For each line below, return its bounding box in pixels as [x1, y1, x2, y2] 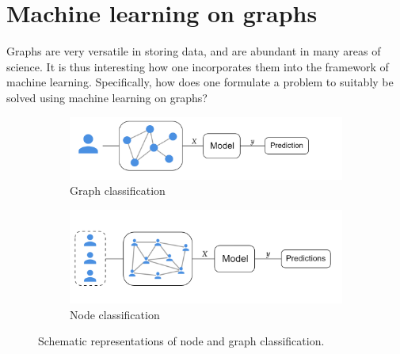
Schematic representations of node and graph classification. [38, 333, 325, 349]
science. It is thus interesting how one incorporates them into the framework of [6, 58, 389, 74]
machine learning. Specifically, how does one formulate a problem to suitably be [6, 74, 394, 90]
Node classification [70, 306, 160, 322]
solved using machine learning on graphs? [6, 89, 208, 105]
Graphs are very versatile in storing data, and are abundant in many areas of [6, 43, 381, 59]
